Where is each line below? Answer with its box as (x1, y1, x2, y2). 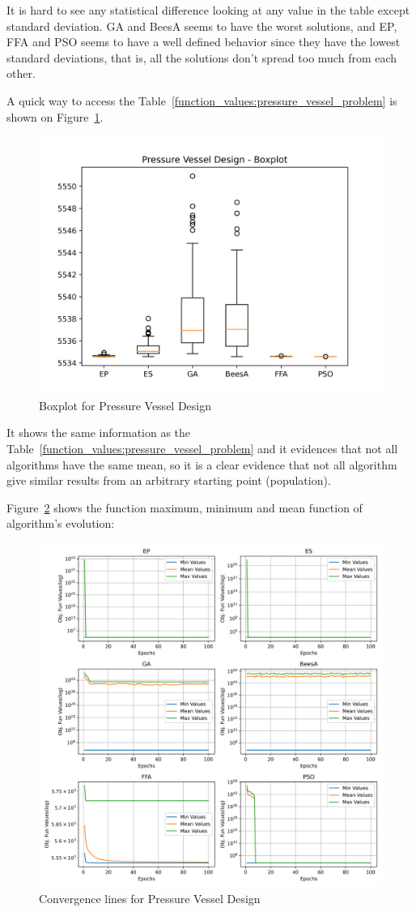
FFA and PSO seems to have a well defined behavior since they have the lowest (6, 33, 401, 50)
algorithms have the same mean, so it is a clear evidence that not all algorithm (6, 456, 397, 473)
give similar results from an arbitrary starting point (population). (6, 472, 331, 489)
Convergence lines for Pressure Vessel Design (39, 889, 261, 906)
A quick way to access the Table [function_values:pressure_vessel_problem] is (6, 92, 397, 109)
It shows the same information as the (6, 424, 191, 441)
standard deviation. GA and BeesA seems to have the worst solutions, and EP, (6, 17, 397, 34)
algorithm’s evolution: (6, 515, 115, 532)
